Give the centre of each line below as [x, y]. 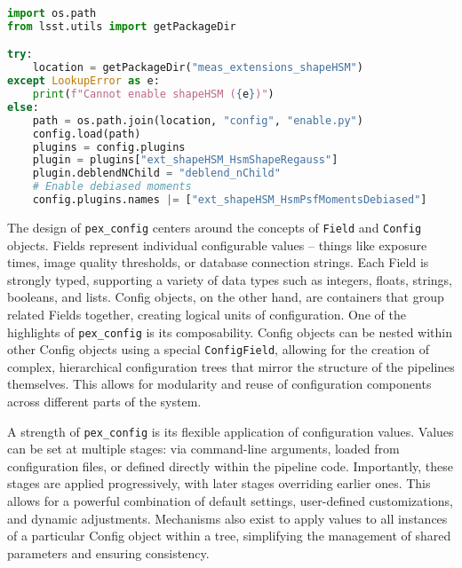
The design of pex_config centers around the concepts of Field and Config [215, 227]
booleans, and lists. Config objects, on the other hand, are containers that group [226, 297]
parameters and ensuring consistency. [108, 552]
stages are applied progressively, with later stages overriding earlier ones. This [219, 483]
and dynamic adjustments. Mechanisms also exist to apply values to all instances [227, 518]
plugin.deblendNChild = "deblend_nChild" [156, 174]
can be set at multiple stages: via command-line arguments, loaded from [203, 449]
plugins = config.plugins [109, 147]
